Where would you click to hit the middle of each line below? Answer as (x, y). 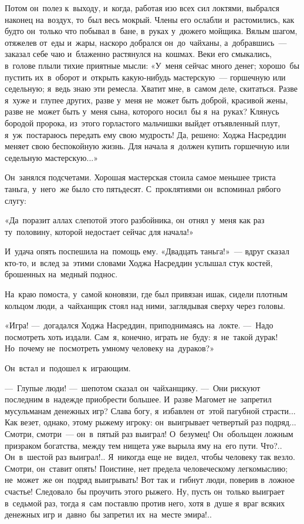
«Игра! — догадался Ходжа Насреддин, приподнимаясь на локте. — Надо (139, 325)
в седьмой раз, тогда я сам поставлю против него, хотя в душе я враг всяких (145, 503)
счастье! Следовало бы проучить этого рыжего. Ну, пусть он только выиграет (145, 491)
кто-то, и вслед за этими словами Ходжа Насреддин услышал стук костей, (139, 262)
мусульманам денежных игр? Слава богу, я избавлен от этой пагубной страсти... (150, 410)
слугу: (16, 200)
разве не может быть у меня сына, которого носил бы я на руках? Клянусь (142, 111)
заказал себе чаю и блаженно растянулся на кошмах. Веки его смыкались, (138, 54)
